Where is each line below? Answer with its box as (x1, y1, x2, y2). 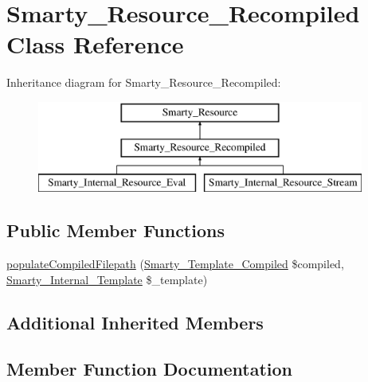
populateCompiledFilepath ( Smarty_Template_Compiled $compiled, (6, 255, 344, 272)
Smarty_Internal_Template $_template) (6, 271, 208, 287)
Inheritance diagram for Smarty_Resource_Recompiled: (6, 74, 281, 91)
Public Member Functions (6, 218, 225, 243)
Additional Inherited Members (6, 310, 264, 334)
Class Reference (6, 28, 184, 60)
